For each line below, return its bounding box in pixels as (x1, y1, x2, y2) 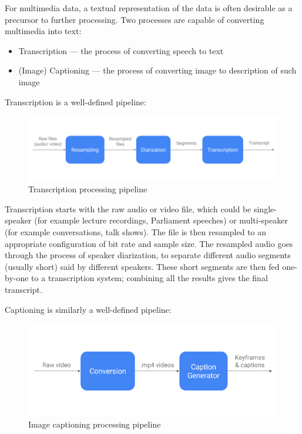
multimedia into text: (5, 25, 82, 37)
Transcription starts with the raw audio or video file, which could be (5, 202, 251, 215)
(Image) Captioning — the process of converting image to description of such (18, 64, 297, 76)
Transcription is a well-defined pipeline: (5, 95, 146, 108)
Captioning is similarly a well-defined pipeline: (5, 303, 172, 315)
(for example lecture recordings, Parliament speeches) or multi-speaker (34, 214, 288, 226)
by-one (5, 272, 29, 284)
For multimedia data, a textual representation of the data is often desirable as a (5, 2, 293, 14)
